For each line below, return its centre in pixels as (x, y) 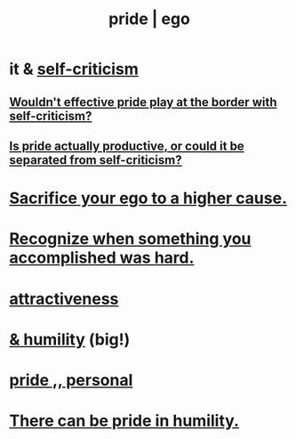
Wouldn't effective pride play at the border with (143, 102)
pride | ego (149, 19)
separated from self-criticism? (96, 160)
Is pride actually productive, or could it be (127, 146)
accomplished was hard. (102, 258)
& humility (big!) (70, 339)
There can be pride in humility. (124, 421)
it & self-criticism (74, 69)
